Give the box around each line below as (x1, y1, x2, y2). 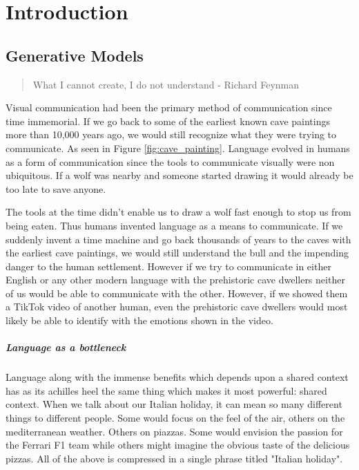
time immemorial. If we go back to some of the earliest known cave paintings (6, 113, 331, 128)
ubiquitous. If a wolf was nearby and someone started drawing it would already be (6, 168, 353, 182)
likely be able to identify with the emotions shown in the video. (6, 313, 273, 328)
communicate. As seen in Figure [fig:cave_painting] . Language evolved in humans (6, 140, 350, 155)
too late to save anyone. (6, 181, 106, 196)
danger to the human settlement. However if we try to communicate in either (6, 258, 331, 273)
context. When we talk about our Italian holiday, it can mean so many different (6, 397, 342, 411)
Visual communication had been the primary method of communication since (6, 100, 332, 115)
